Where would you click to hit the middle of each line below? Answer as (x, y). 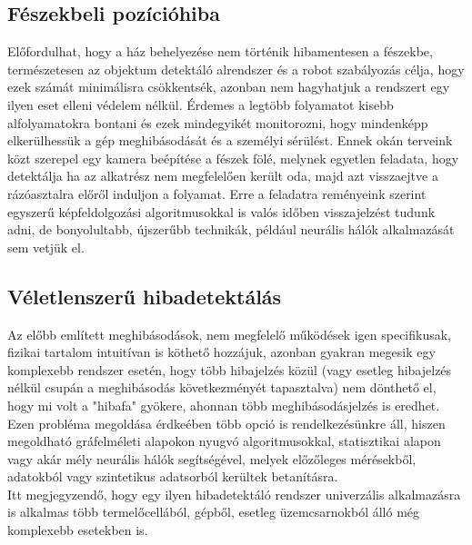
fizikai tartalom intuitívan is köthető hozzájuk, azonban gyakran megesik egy (221, 352)
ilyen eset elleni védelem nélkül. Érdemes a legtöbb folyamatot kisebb (201, 104)
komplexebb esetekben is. (78, 530)
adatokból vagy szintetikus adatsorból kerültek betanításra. (173, 476)
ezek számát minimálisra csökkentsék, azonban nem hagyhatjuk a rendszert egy (229, 87)
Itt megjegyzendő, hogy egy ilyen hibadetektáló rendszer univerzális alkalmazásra (234, 494)
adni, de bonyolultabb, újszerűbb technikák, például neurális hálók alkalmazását (231, 229)
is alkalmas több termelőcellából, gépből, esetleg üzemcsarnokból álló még (214, 512)
